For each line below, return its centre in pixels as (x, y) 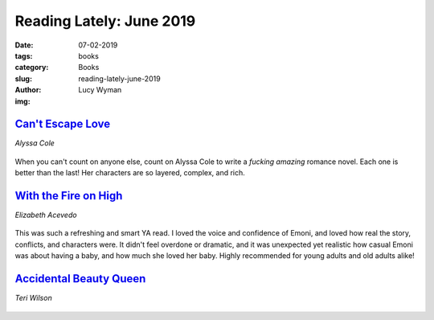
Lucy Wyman (100, 90)
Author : (28, 90)
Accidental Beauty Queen (80, 279)
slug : (23, 78)
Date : (24, 45)
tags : (24, 55)
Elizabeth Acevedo (46, 215)
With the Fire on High (69, 196)
